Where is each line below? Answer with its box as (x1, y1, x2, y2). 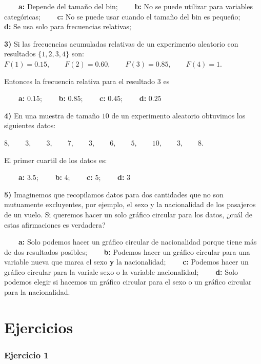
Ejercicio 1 (4, 348, 49, 361)
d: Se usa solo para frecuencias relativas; (4, 21, 131, 32)
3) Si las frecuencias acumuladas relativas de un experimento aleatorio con (4, 38, 238, 49)
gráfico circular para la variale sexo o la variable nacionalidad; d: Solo (4, 266, 238, 277)
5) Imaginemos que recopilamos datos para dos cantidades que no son (4, 189, 224, 199)
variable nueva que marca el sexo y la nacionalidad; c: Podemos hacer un (4, 256, 249, 267)
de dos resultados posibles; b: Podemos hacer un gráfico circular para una (4, 246, 250, 257)
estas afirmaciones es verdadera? (4, 219, 106, 230)
